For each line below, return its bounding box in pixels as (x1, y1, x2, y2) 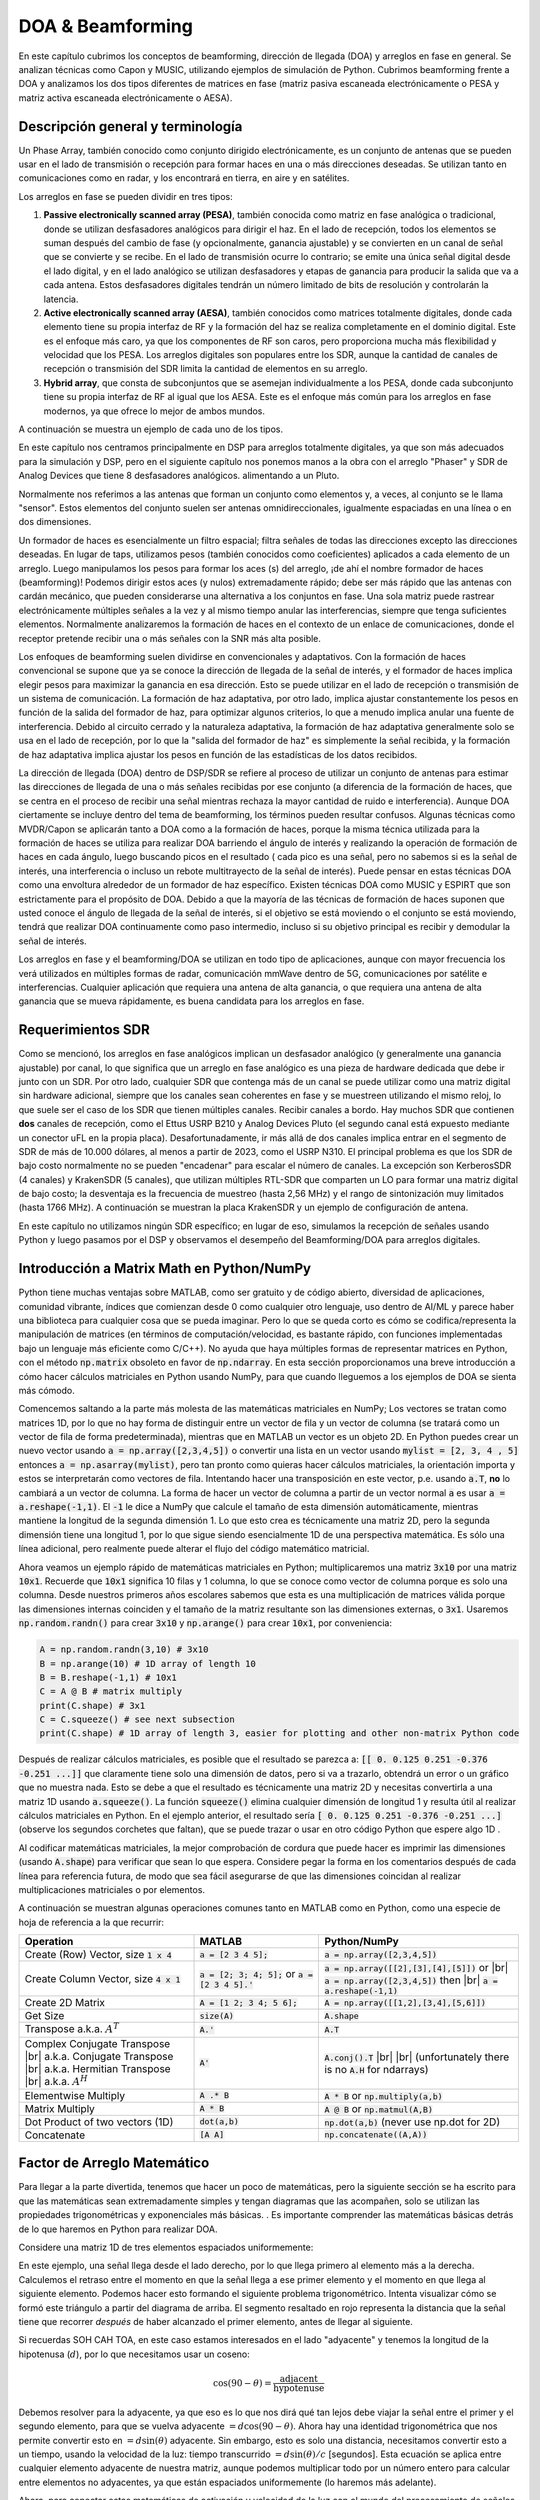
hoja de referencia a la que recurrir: (18, 1916, 165, 1928)
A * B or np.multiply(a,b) (324, 2088, 444, 2102)
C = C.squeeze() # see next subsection (39, 1714, 235, 1725)
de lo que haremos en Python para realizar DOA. (18, 2223, 218, 2235)
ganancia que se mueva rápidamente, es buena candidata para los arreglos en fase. (18, 995, 365, 1007)
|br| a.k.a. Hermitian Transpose (24, 2061, 171, 2075)
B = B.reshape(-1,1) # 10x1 (39, 1671, 177, 1683)
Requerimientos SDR (18, 1021, 150, 1039)
